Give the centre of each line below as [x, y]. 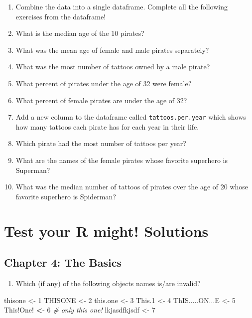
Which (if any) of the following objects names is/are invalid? [108, 283]
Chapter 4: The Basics [63, 262]
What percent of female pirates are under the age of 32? [101, 100]
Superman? [33, 170]
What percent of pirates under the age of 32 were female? [104, 83]
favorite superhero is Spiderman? [66, 196]
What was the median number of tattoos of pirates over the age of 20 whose [132, 187]
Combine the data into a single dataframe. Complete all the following [122, 6]
